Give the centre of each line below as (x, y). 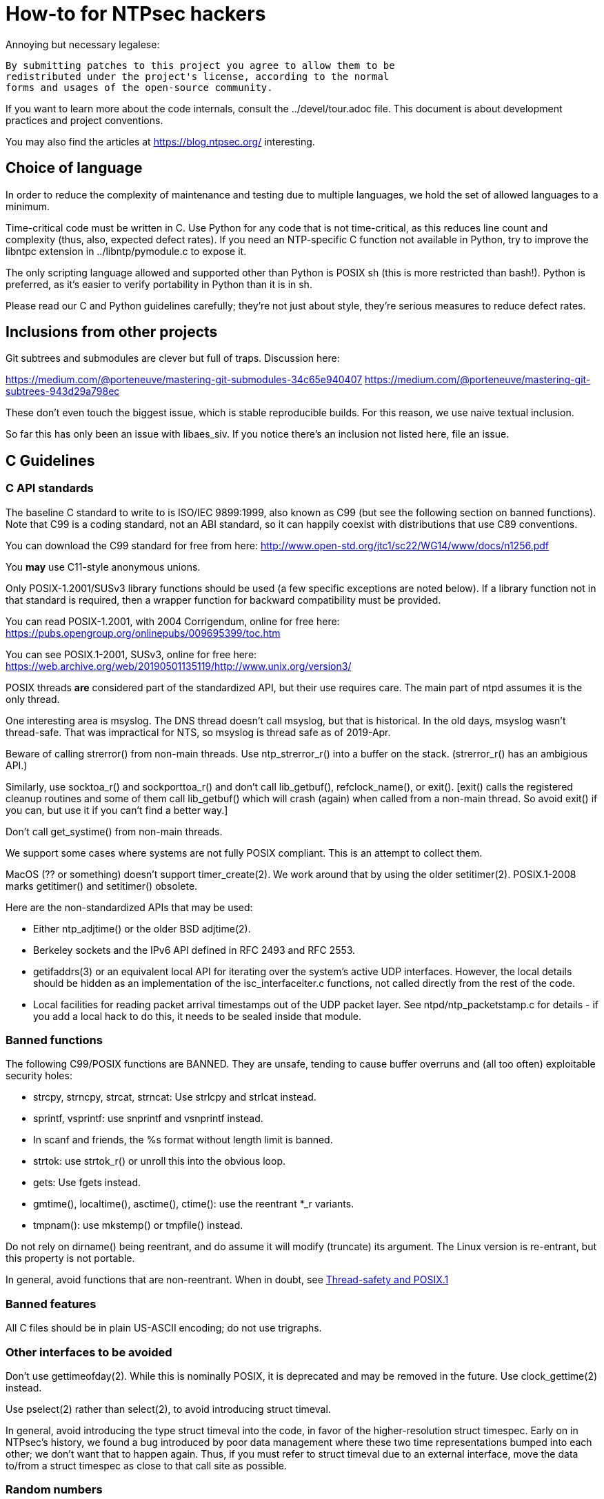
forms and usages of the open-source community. (139, 87)
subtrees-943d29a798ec (63, 391)
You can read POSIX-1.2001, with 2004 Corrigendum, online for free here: (173, 621)
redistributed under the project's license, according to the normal (198, 76)
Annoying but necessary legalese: (83, 44)
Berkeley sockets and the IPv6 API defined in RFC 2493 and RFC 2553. (194, 950)
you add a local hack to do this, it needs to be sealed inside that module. (198, 1016)
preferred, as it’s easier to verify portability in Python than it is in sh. (159, 284)
